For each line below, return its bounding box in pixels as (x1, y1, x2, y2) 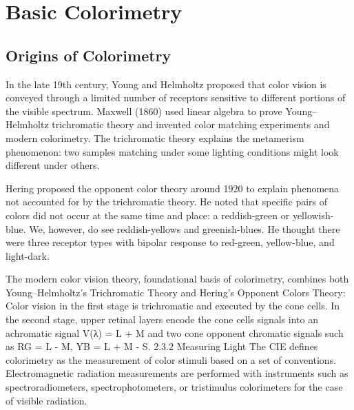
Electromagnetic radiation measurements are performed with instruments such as (6, 366, 348, 380)
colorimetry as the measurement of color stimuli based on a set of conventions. (6, 352, 337, 367)
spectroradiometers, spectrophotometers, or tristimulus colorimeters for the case (6, 380, 343, 394)
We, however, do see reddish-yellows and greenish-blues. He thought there (29, 221, 340, 236)
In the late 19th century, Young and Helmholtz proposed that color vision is (6, 76, 326, 91)
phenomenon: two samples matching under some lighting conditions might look (6, 144, 339, 158)
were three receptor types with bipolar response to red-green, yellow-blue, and (6, 235, 335, 249)
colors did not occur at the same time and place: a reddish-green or (6, 207, 290, 222)
